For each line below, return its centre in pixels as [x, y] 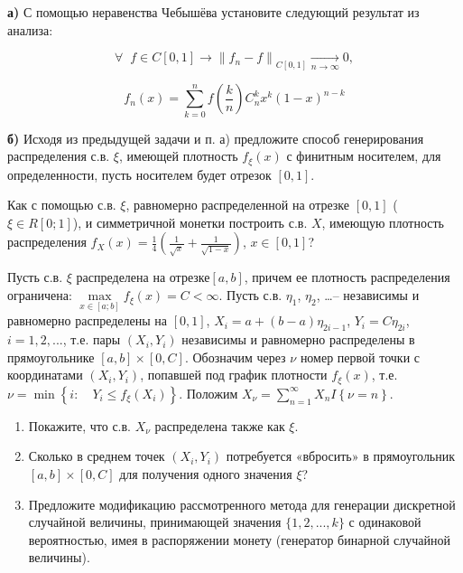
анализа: [30, 29]
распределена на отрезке [143, 277]
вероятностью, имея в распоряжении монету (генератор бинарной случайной [239, 539]
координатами [45, 375]
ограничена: [40, 295]
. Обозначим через [235, 357]
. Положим [208, 393]
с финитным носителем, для [364, 156]
